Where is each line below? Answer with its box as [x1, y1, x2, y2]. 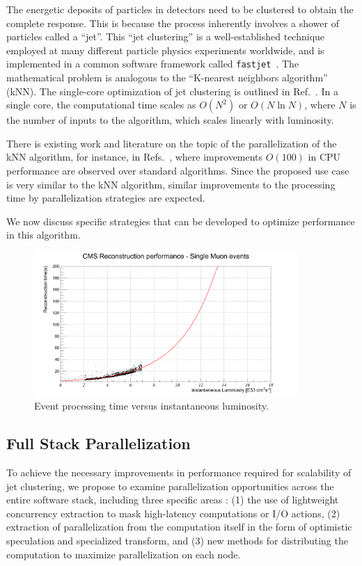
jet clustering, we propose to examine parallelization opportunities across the [6, 478, 334, 493]
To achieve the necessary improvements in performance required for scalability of [6, 464, 352, 479]
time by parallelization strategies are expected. [6, 191, 205, 205]
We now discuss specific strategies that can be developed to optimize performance [6, 213, 355, 228]
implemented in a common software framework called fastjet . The [6, 56, 299, 71]
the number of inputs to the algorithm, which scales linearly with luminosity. [6, 113, 334, 127]
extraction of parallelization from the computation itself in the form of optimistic [6, 519, 352, 534]
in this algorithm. [6, 227, 81, 242]
